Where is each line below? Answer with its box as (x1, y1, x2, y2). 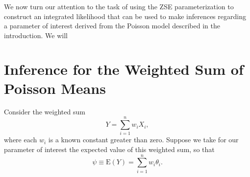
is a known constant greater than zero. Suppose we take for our (48, 134, 239, 145)
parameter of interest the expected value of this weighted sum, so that (4, 144, 215, 154)
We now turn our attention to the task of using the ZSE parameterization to (4, 1, 234, 11)
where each (4, 134, 37, 145)
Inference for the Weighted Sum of (4, 59, 244, 79)
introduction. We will (4, 30, 68, 40)
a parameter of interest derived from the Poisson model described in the (4, 21, 220, 31)
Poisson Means (4, 78, 106, 98)
